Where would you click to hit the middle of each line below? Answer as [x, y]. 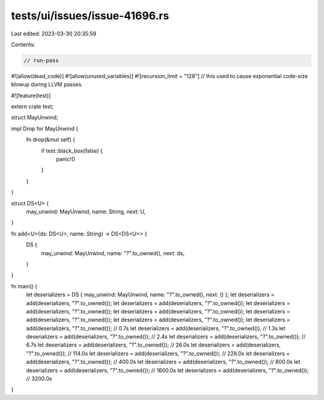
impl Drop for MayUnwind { [45, 129]
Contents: [23, 44]
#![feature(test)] [31, 95]
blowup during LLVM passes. [47, 85]
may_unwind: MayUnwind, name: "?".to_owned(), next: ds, [113, 253]
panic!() [66, 159]
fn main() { [24, 286]
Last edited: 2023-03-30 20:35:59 [54, 34]
